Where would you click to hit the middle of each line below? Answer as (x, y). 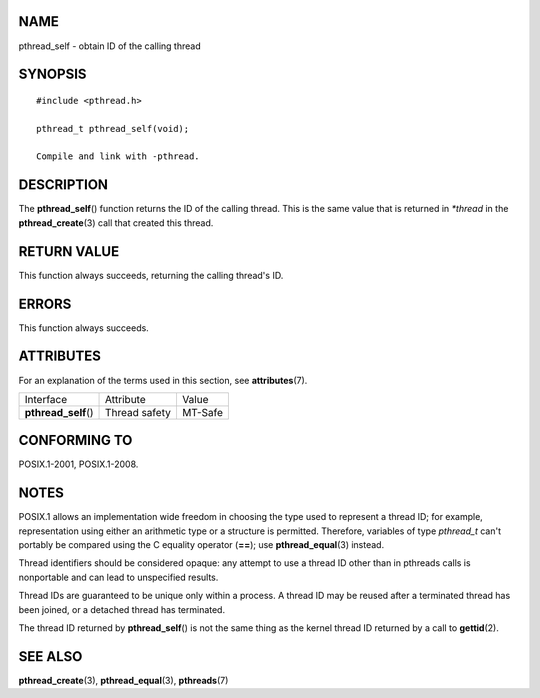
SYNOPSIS (52, 74)
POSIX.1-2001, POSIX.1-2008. (78, 464)
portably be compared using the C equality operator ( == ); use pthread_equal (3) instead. (201, 545)
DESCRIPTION (63, 185)
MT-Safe (202, 412)
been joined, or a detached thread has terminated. (121, 609)
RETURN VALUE (69, 251)
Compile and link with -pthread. (118, 156)
